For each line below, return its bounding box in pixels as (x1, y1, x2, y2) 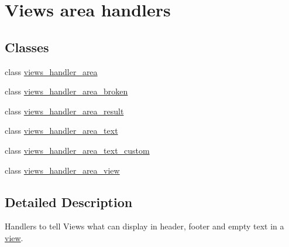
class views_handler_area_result (5, 104, 124, 117)
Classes (5, 38, 49, 56)
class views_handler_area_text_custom (5, 144, 150, 156)
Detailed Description (5, 192, 133, 211)
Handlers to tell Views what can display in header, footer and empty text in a (5, 220, 284, 232)
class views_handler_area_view (5, 164, 120, 176)
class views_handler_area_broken (5, 85, 128, 97)
